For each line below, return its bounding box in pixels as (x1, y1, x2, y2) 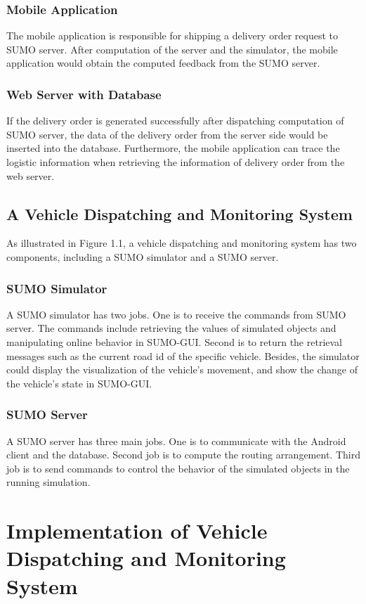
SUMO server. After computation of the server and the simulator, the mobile (6, 41, 338, 56)
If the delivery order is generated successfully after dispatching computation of (6, 113, 344, 128)
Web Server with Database (6, 85, 162, 103)
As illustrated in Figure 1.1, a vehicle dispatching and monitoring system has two (6, 236, 357, 250)
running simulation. (6, 475, 91, 489)
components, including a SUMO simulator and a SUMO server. (6, 249, 279, 264)
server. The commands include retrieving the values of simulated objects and (6, 321, 336, 335)
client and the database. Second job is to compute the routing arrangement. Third (6, 447, 360, 462)
